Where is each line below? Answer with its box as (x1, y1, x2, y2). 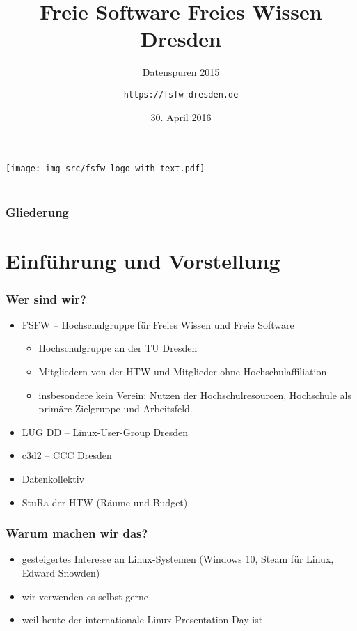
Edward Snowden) (22, 566, 100, 579)
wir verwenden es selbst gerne (22, 589, 148, 603)
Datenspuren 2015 (142, 65, 220, 79)
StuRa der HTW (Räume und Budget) (22, 494, 188, 509)
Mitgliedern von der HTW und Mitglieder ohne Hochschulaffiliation (38, 364, 327, 379)
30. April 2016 (150, 109, 212, 124)
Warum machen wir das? (6, 524, 148, 542)
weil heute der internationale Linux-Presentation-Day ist (22, 612, 263, 627)
